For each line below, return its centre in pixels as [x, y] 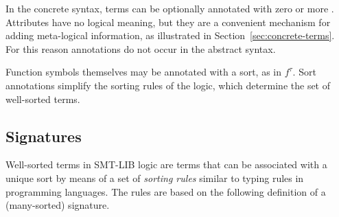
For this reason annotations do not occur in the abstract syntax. [141, 48]
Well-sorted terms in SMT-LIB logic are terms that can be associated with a [166, 164]
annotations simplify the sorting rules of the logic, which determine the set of [168, 85]
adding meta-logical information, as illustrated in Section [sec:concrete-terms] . [170, 35]
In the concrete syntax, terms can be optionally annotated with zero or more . [170, 8]
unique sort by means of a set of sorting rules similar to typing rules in [155, 178]
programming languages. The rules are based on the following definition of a [166, 191]
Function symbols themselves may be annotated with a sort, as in [144, 72]
